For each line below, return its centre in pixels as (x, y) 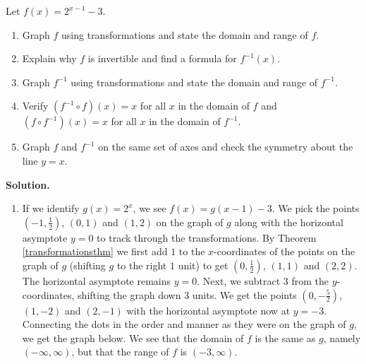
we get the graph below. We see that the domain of (133, 337)
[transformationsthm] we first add (95, 251)
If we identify (51, 208)
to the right (142, 265)
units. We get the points (244, 294)
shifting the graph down (129, 294)
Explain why (49, 58)
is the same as (285, 337)
